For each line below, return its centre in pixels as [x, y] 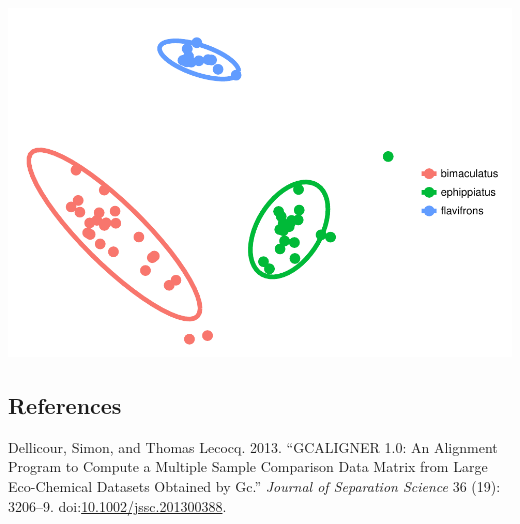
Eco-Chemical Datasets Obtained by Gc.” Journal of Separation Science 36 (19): [254, 485]
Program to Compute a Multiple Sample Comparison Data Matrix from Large [248, 466]
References [65, 404]
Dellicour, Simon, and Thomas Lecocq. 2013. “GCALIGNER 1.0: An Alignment [253, 446]
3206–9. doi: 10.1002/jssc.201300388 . [117, 505]
